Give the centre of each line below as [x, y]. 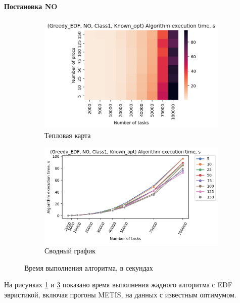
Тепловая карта [68, 135]
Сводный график [70, 251]
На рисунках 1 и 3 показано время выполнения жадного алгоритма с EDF [118, 285]
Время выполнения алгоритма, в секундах [89, 267]
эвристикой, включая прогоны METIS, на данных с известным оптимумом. [120, 294]
